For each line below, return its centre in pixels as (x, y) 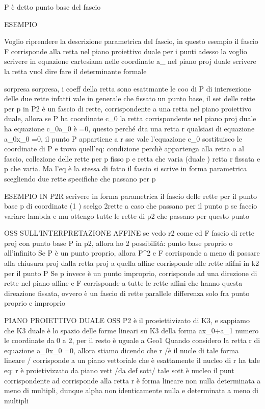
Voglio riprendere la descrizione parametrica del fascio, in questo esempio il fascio (131, 41)
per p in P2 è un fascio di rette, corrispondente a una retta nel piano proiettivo (128, 108)
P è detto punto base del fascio (52, 7)
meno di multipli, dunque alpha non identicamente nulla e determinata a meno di (131, 390)
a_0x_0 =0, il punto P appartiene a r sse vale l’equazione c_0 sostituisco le (123, 138)
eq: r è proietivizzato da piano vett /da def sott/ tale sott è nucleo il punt (119, 370)
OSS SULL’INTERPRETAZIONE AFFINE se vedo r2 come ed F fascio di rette (129, 233)
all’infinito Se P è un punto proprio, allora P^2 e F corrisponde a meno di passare (132, 253)
